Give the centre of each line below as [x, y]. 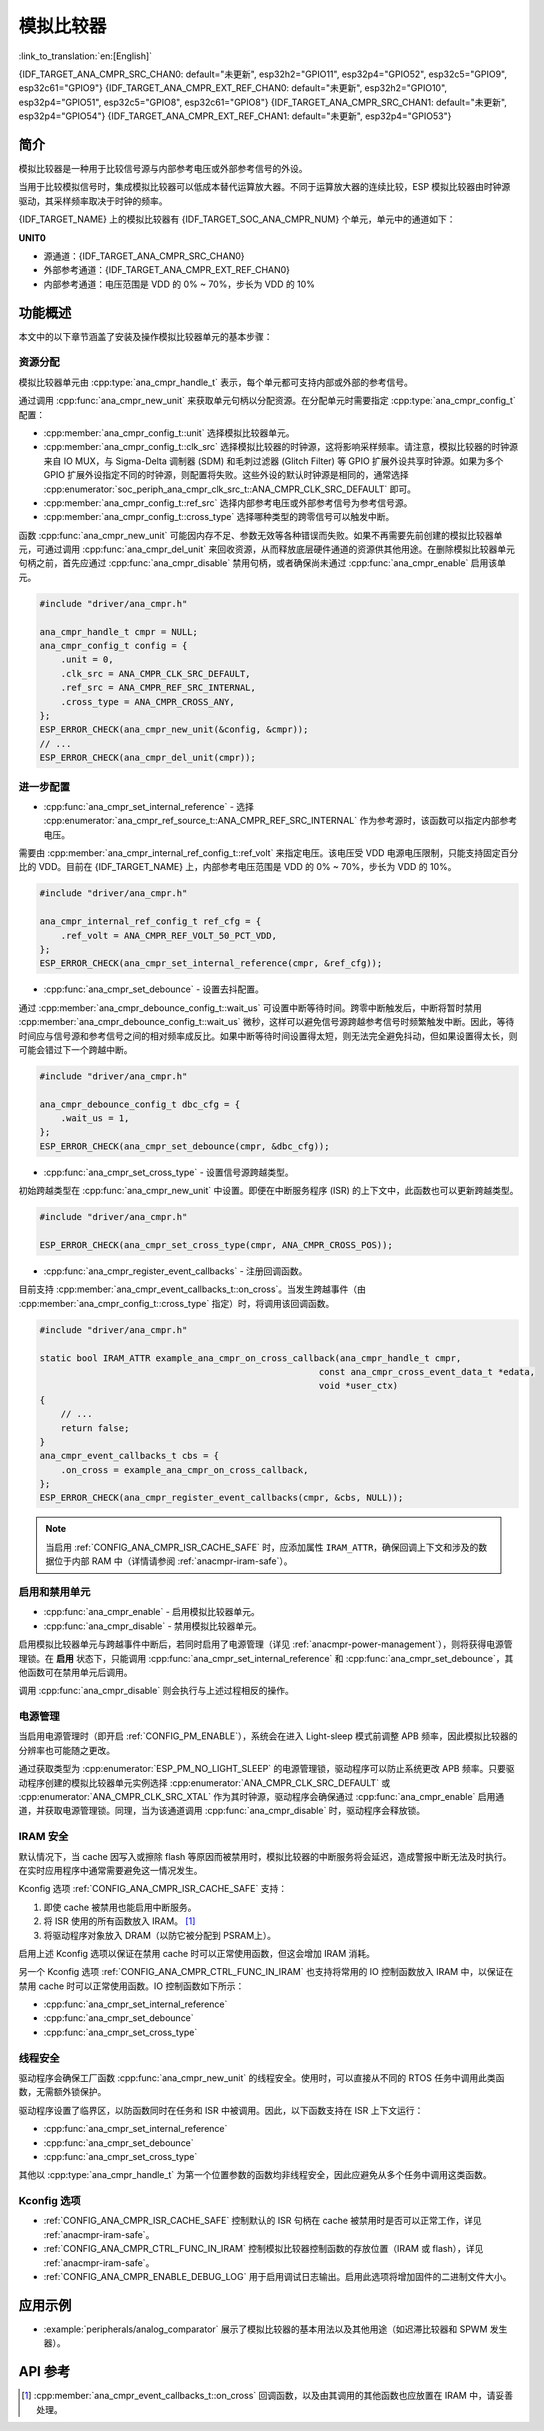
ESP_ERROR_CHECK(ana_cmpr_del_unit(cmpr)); [148, 758]
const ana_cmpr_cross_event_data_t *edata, [426, 1371]
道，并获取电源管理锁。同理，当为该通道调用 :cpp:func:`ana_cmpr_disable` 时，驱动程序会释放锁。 [222, 1811]
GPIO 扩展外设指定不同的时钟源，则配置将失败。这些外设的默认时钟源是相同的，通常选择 [226, 475]
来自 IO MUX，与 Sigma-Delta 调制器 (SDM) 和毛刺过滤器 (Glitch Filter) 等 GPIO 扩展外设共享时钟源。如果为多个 [273, 461]
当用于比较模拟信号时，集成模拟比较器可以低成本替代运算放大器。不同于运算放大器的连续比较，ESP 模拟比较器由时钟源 [264, 187]
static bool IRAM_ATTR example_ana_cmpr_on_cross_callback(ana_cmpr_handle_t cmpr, [250, 1358]
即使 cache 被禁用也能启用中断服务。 [120, 1907]
